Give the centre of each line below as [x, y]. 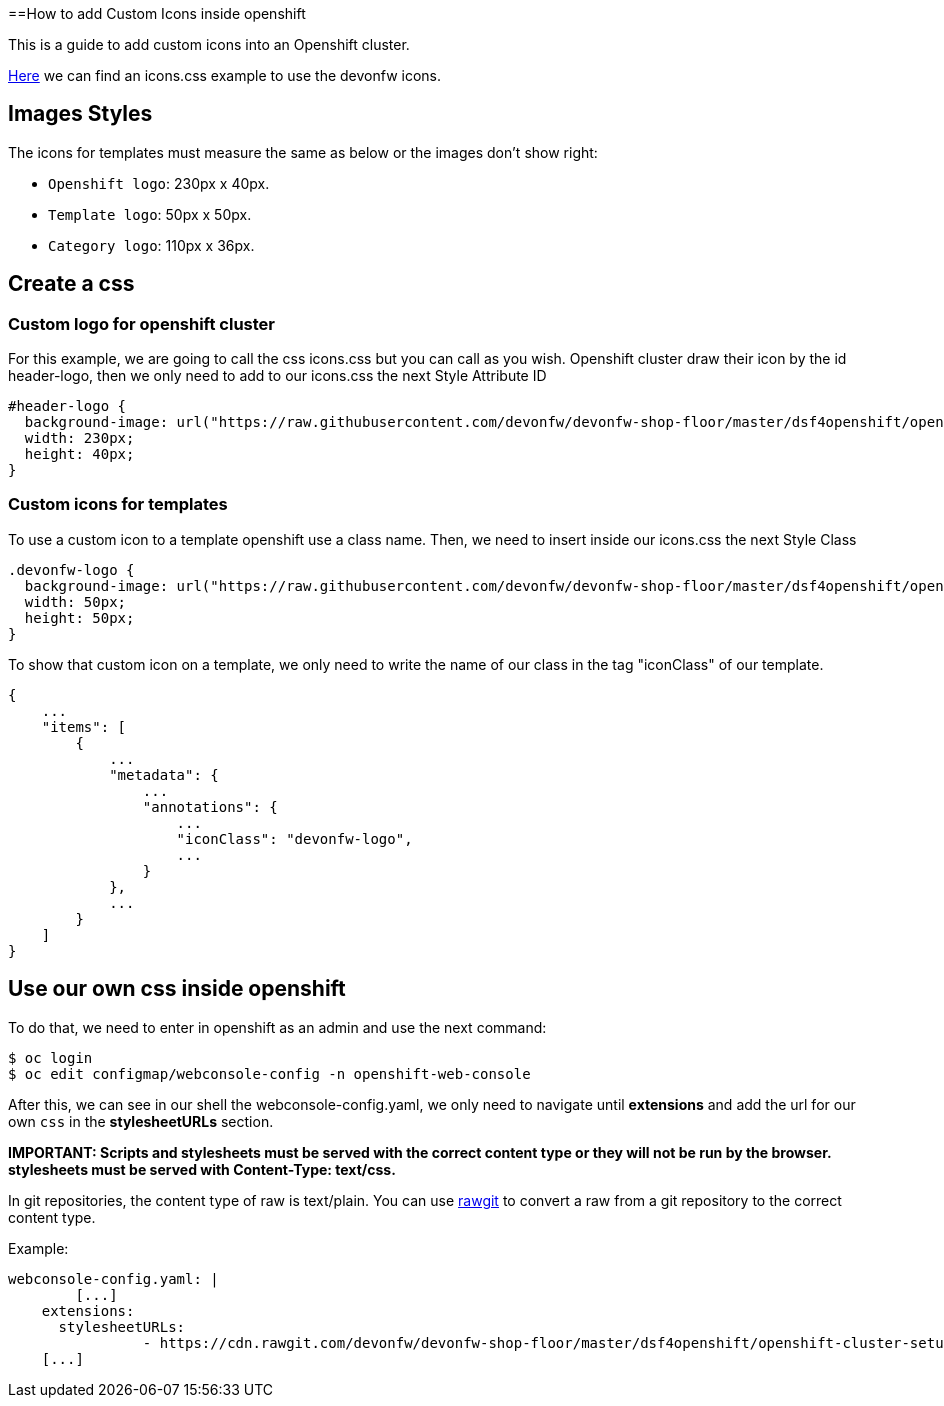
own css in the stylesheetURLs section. [141, 1121]
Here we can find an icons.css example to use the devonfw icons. [225, 75]
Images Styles [80, 114]
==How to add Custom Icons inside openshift [157, 13]
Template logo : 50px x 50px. [150, 214]
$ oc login [50, 1057]
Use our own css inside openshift [177, 989]
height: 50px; [79, 617]
